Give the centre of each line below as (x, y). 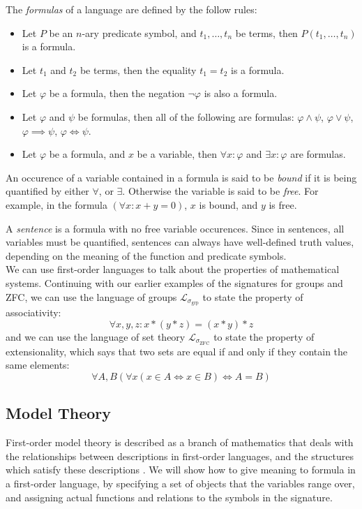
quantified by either (47, 191)
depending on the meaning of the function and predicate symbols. (146, 255)
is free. (283, 204)
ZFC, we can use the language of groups (91, 296)
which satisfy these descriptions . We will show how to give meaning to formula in (181, 470)
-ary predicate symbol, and (139, 32)
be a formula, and (87, 154)
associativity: (33, 312)
